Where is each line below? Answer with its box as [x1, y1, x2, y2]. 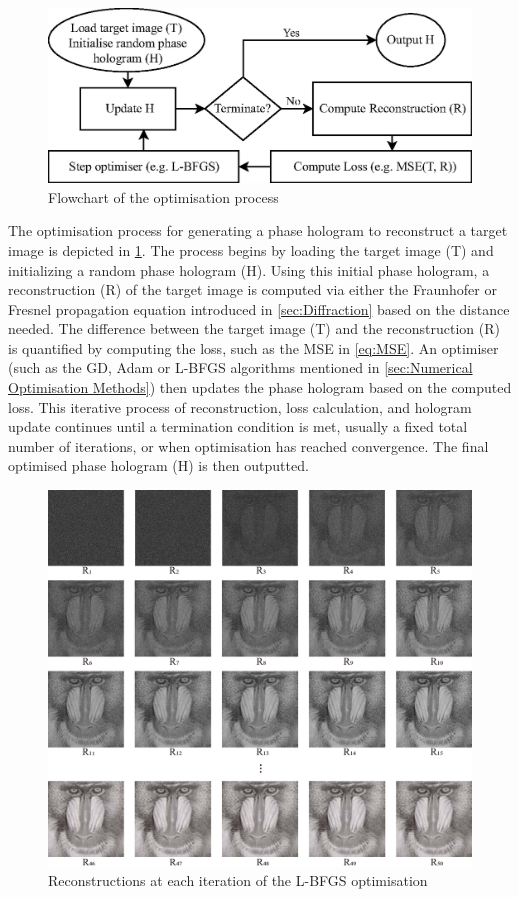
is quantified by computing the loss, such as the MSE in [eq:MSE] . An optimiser [8, 337, 499, 358]
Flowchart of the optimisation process [48, 186, 279, 207]
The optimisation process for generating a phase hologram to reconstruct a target [8, 220, 508, 241]
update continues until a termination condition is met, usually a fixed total [8, 416, 468, 437]
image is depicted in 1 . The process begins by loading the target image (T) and [8, 239, 494, 260]
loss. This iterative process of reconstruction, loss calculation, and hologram [8, 396, 472, 417]
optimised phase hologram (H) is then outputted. [8, 455, 309, 476]
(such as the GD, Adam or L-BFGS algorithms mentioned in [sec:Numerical [8, 357, 473, 378]
